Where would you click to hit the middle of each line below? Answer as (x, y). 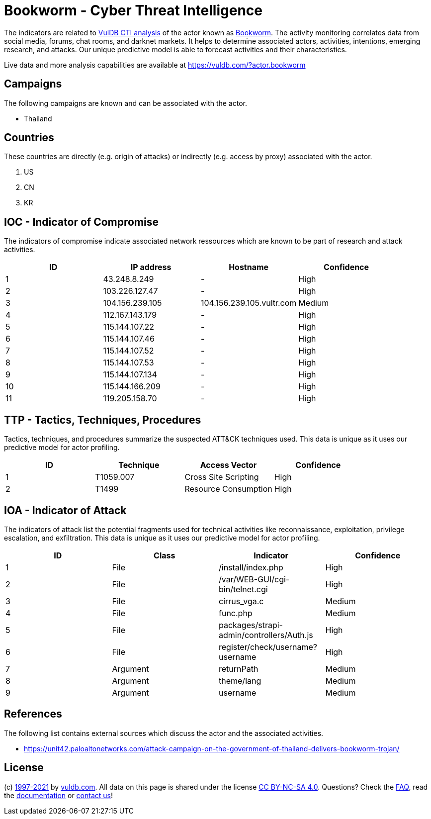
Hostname (249, 267)
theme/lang (240, 681)
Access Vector (228, 465)
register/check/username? (268, 647)
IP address (151, 267)
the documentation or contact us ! (58, 795)
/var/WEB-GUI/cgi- (254, 579)
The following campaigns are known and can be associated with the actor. (126, 103)
